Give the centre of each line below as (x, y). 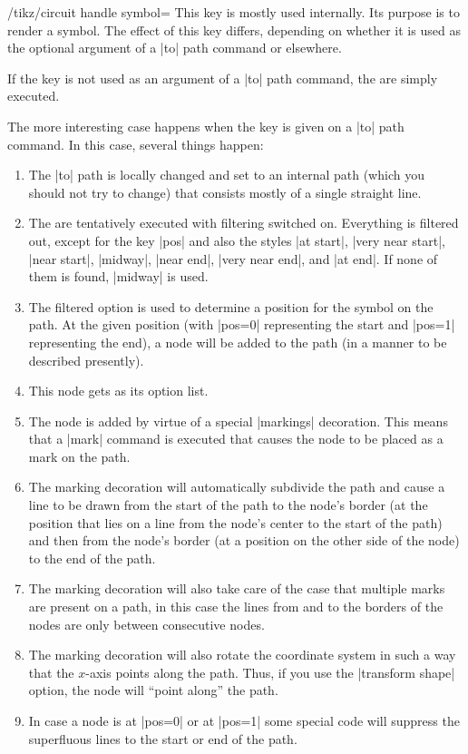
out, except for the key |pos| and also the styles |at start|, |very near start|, (237, 240)
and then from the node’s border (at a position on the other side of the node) (244, 540)
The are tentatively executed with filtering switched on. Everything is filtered (244, 223)
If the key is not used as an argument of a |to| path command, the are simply (223, 78)
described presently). (86, 360)
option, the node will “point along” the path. (153, 690)
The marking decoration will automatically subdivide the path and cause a (237, 487)
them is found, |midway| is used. (118, 276)
